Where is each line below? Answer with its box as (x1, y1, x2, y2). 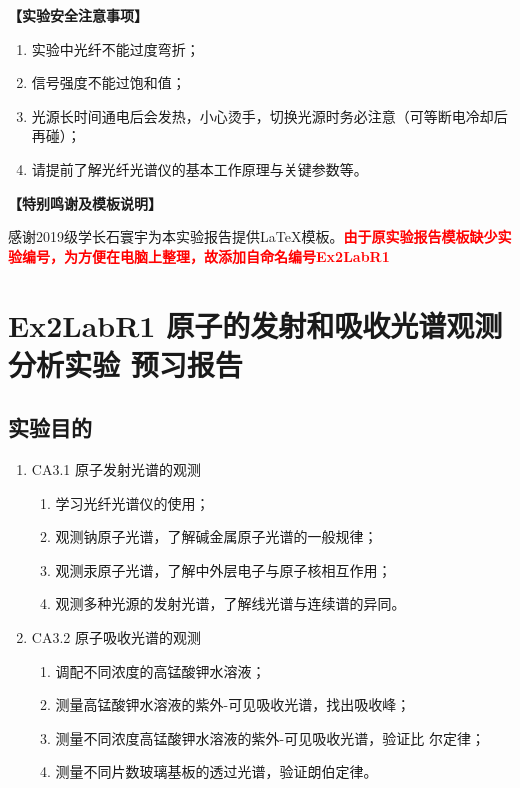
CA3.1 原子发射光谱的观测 (31, 459, 201, 480)
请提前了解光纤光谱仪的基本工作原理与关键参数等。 (31, 158, 368, 179)
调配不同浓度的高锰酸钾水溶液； (55, 660, 266, 681)
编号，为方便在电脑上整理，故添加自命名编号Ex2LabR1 (21, 245, 390, 266)
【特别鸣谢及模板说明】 (8, 192, 162, 213)
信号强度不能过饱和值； (31, 72, 186, 93)
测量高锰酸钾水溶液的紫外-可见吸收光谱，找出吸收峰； (55, 694, 411, 715)
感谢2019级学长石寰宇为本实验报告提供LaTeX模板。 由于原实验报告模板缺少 (8, 226, 498, 247)
